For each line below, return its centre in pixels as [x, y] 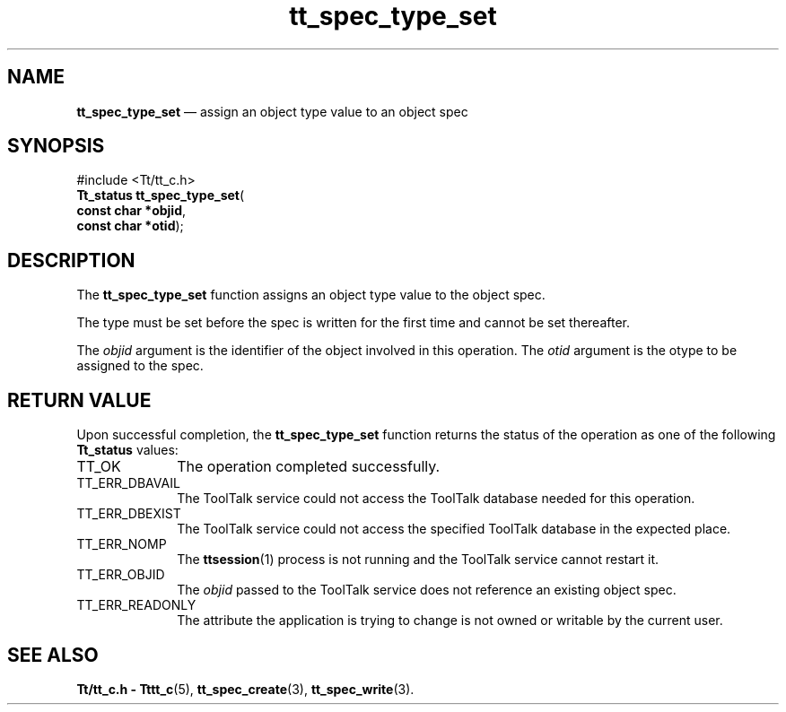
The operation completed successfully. [309, 467]
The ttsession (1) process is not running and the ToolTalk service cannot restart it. [418, 560]
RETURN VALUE [79, 400]
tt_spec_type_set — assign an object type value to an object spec [272, 111]
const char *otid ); [130, 226]
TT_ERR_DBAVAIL [128, 483]
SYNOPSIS [56, 146]
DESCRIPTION [71, 260]
